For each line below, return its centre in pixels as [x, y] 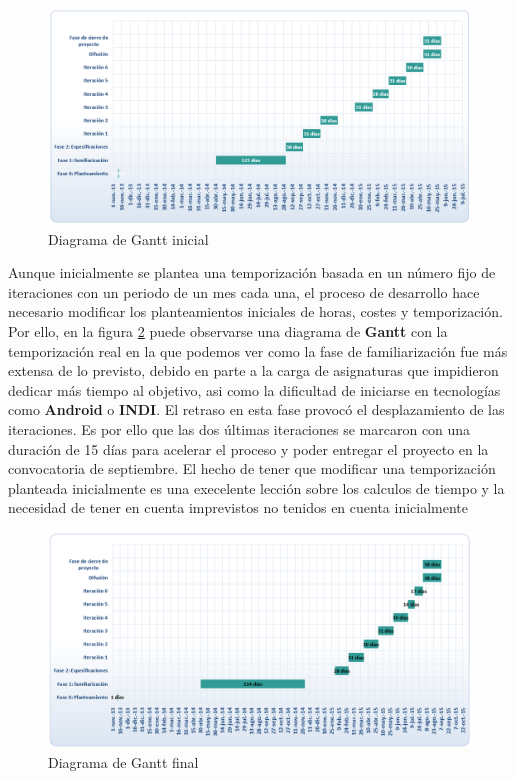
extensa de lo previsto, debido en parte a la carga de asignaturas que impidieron [253, 370]
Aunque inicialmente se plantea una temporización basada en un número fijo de [252, 272]
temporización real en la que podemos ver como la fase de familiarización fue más [258, 350]
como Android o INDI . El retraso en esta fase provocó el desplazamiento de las [256, 409]
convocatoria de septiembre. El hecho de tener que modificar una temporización [252, 468]
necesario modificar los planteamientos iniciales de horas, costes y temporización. [255, 311]
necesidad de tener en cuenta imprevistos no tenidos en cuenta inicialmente [238, 507]
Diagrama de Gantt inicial [128, 238]
